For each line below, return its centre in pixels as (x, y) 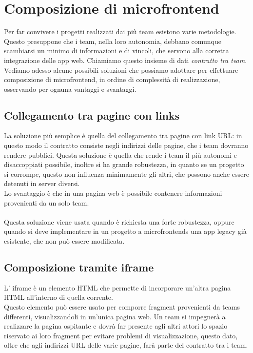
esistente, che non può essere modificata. (64, 241)
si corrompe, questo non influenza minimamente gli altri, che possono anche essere (127, 174)
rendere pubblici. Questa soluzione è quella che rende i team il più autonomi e (120, 155)
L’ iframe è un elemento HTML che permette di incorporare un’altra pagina (117, 287)
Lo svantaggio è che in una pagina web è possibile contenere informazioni (113, 193)
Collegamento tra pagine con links (92, 115)
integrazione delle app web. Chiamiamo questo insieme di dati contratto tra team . (126, 60)
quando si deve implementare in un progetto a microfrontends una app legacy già (125, 231)
